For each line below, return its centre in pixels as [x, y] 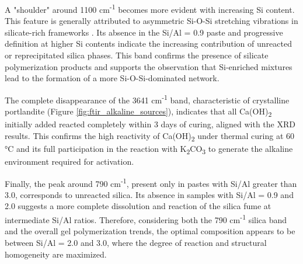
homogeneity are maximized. [56, 254]
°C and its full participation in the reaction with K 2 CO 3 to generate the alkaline [149, 149]
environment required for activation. [69, 161]
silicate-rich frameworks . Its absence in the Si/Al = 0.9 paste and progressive [144, 32]
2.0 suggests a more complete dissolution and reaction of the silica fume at [138, 206]
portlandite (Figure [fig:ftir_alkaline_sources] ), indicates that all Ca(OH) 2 [138, 112]
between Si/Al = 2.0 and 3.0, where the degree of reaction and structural [136, 242]
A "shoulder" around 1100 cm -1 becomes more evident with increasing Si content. [150, 8]
